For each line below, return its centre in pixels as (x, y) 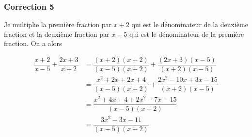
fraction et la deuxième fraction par (57, 34)
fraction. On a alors (33, 43)
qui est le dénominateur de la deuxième (190, 24)
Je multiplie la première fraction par (58, 24)
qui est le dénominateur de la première (187, 34)
